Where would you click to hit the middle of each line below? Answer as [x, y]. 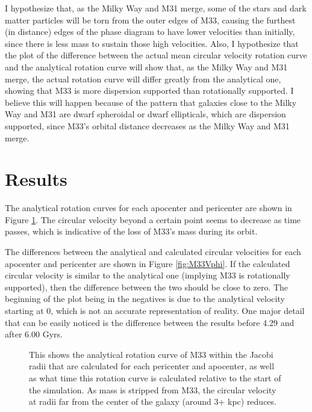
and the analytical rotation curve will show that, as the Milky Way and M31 [146, 66]
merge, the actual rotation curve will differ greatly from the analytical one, [143, 78]
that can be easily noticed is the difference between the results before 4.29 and [150, 322]
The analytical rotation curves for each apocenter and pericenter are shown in [148, 208]
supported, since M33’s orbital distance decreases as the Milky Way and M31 [147, 125]
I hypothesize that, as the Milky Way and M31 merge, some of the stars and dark [156, 8]
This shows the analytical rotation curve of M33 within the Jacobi [151, 354]
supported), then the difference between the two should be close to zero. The [147, 287]
